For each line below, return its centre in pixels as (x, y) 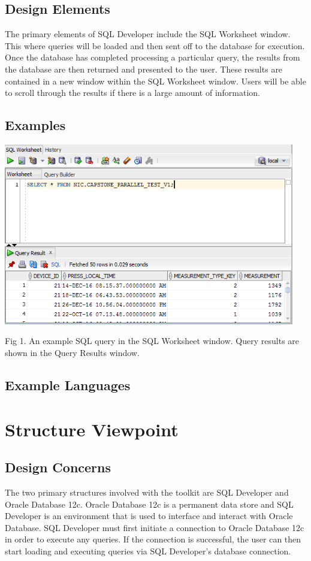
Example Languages (68, 384)
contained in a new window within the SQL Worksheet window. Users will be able (155, 81)
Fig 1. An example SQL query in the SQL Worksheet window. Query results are (152, 341)
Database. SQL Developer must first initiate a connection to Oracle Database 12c (155, 527)
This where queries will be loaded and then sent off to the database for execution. (155, 45)
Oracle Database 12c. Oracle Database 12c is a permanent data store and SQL (149, 504)
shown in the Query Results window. (72, 352)
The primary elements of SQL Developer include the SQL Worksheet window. (148, 34)
